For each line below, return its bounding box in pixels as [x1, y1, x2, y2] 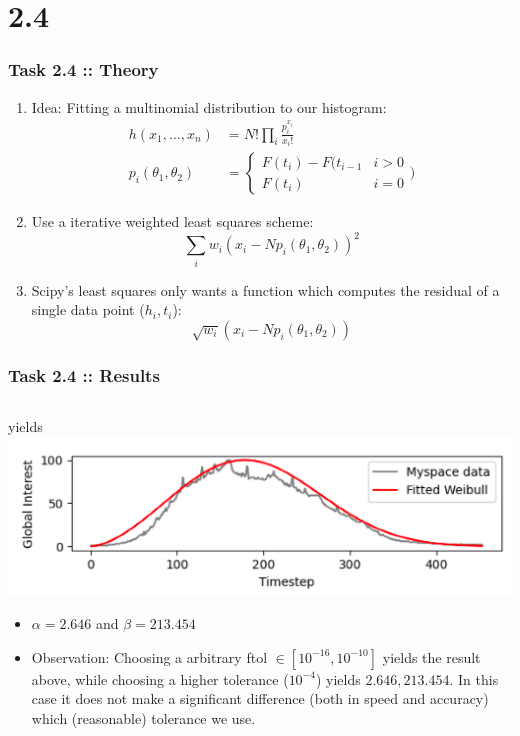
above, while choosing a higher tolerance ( [31, 668, 289, 689]
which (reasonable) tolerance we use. [31, 707, 256, 728]
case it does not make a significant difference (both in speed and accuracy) [31, 688, 489, 709]
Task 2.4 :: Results [8, 362, 160, 387]
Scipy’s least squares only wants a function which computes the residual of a [31, 279, 500, 300]
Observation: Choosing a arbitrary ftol [31, 646, 268, 667]
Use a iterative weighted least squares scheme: [31, 211, 314, 232]
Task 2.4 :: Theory [8, 57, 159, 82]
